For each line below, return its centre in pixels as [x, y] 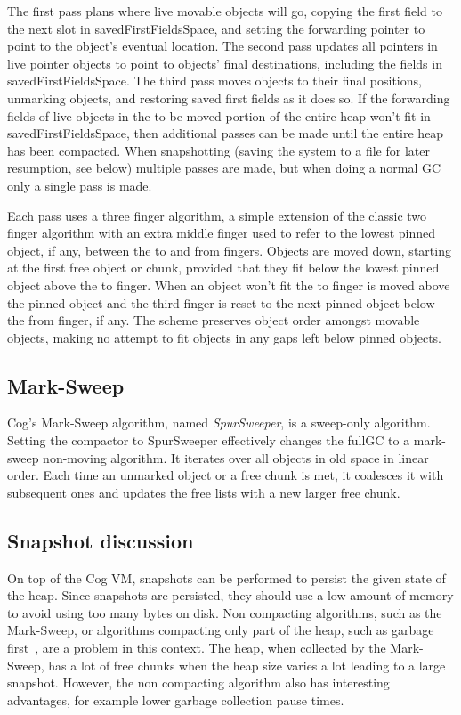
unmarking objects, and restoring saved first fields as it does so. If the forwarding [229, 97]
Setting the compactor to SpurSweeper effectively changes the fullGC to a [209, 440]
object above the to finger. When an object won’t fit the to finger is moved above [229, 284]
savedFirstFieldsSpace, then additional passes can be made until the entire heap [226, 133]
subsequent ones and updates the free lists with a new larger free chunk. [204, 492]
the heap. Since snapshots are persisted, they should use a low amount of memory [230, 595]
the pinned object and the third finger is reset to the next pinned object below [221, 302]
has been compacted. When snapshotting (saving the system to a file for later [218, 150]
